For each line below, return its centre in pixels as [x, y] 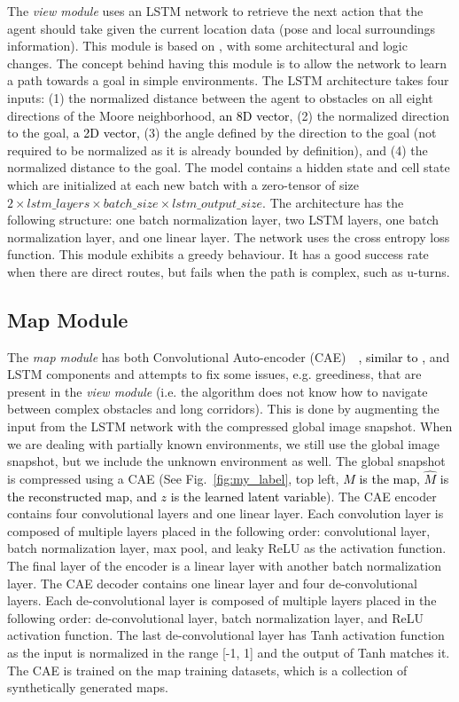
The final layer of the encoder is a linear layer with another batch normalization [224, 566]
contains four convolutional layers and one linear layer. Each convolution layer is [226, 513]
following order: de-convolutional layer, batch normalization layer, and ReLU [216, 617]
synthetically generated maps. [88, 687]
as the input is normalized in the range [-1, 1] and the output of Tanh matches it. [229, 653]
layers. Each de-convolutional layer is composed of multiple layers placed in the [222, 600]
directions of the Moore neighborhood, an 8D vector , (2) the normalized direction [229, 115]
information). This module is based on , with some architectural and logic [207, 46]
